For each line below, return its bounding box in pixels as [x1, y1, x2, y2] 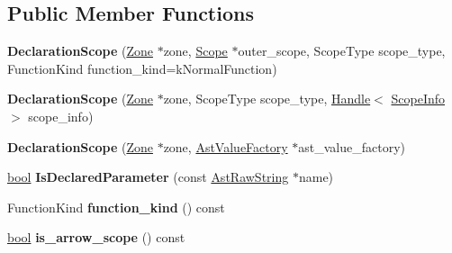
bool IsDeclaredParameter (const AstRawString [7, 167, 289, 186]
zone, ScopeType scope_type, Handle [163, 89, 371, 108]
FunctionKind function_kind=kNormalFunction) [7, 59, 277, 77]
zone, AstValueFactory [163, 137, 288, 156]
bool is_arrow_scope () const [7, 228, 185, 247]
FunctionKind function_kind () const [7, 197, 225, 216]
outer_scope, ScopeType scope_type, [238, 41, 446, 60]
